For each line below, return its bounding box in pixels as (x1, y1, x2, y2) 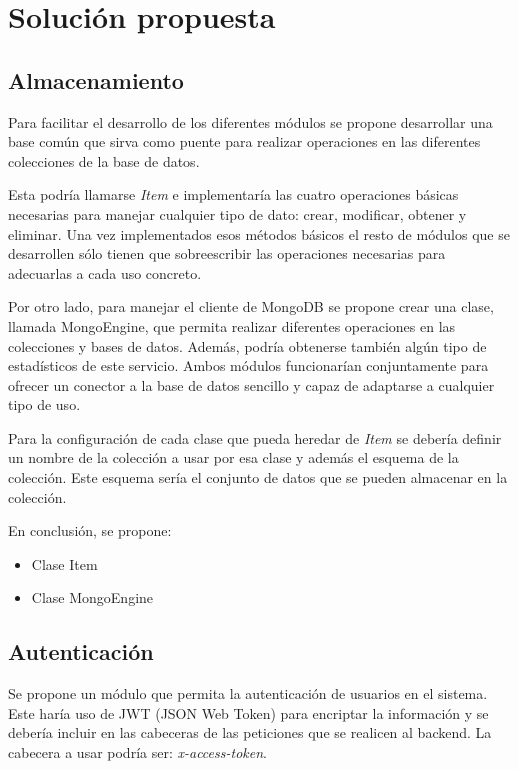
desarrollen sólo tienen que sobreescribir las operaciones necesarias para (8, 243, 446, 264)
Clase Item (31, 553, 98, 574)
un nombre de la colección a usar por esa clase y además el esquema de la (8, 447, 459, 468)
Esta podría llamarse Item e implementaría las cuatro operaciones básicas (8, 184, 459, 205)
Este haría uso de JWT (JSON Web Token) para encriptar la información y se (8, 702, 489, 723)
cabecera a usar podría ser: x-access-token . (8, 742, 267, 763)
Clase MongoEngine (31, 587, 154, 608)
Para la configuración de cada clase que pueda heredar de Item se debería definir (8, 427, 502, 448)
